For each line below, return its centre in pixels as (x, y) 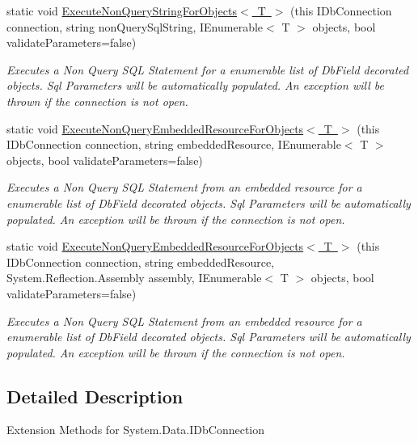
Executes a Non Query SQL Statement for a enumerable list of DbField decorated (208, 69)
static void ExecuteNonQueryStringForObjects (122, 11)
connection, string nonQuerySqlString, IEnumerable (135, 26)
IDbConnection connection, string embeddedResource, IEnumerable (174, 144)
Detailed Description (95, 396)
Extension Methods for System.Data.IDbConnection (136, 430)
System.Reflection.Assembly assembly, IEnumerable (134, 278)
